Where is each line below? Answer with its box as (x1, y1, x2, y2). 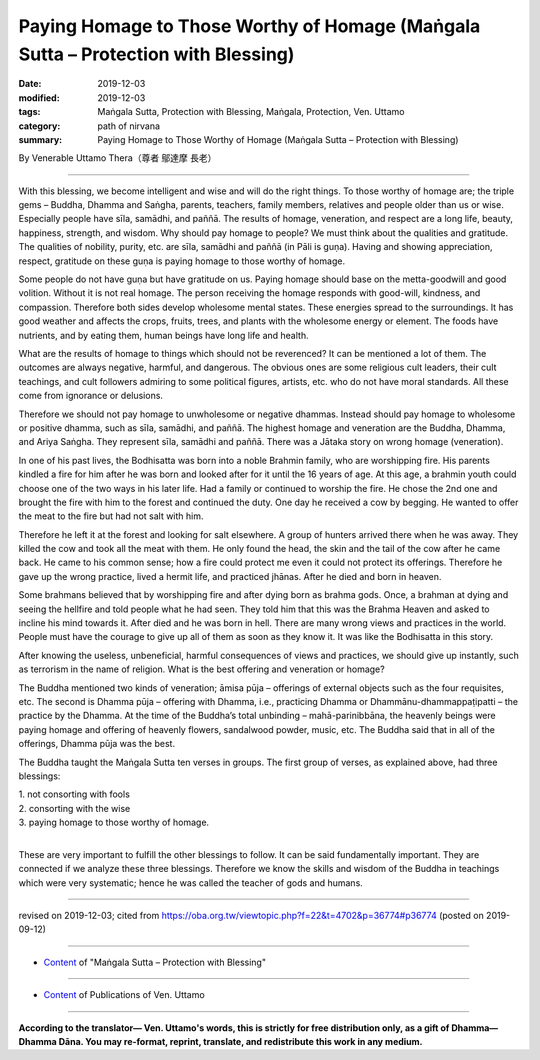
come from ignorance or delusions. (18, 390, 164, 402)
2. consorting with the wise (18, 802, 131, 814)
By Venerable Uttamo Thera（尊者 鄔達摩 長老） (18, 152, 217, 164)
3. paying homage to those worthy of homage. (18, 816, 210, 829)
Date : (18, 78, 42, 90)
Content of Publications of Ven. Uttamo (43, 989, 205, 1001)
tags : (18, 106, 41, 118)
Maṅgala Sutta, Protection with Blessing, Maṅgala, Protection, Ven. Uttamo (97, 106, 405, 118)
